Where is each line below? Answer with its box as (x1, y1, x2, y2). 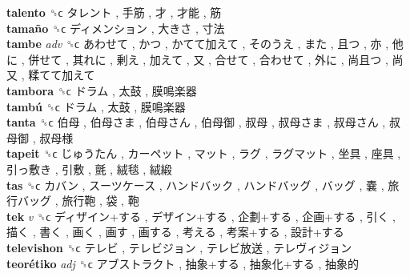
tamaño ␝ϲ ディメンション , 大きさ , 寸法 (6, 19, 225, 36)
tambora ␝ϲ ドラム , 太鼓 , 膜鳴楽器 (6, 82, 197, 98)
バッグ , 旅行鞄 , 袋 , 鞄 (17, 192, 139, 209)
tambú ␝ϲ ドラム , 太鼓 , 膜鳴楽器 (6, 98, 186, 114)
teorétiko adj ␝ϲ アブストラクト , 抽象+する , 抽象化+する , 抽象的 (6, 255, 359, 271)
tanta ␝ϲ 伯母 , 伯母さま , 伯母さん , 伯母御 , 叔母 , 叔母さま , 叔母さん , (6, 114, 386, 130)
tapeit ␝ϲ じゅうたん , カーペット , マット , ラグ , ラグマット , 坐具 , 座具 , (6, 145, 401, 162)
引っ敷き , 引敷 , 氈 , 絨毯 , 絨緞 (6, 160, 172, 177)
